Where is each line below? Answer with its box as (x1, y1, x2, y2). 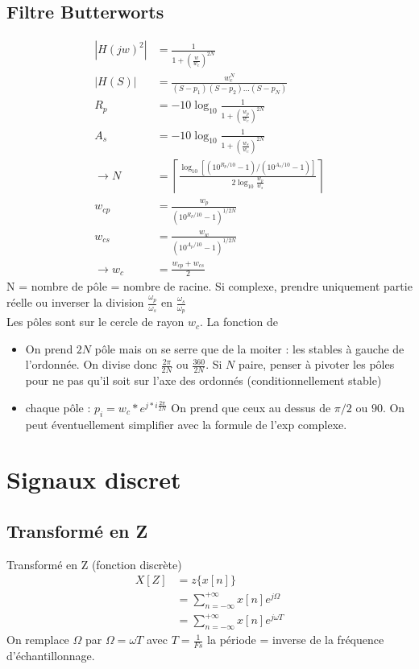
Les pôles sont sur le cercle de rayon (6, 313, 185, 330)
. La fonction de (200, 313, 279, 330)
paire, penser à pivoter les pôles (238, 356, 395, 373)
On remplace (6, 631, 69, 648)
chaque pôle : (25, 399, 91, 415)
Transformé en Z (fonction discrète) (6, 555, 182, 572)
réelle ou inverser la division (6, 294, 144, 311)
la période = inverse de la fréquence (207, 631, 384, 648)
